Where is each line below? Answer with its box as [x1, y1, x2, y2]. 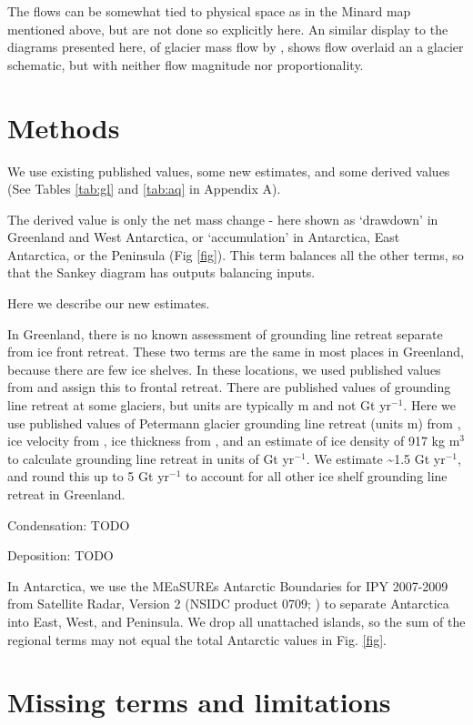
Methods [7, 108, 120, 146]
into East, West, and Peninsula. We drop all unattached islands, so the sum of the [7, 611, 466, 630]
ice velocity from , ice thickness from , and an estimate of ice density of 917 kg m [7, 431, 460, 450]
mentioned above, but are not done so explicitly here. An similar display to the [7, 19, 448, 38]
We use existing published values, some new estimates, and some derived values [7, 161, 450, 180]
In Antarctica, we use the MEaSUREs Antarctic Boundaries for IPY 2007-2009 [7, 576, 448, 595]
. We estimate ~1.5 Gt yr [306, 448, 446, 468]
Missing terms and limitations [7, 683, 391, 720]
